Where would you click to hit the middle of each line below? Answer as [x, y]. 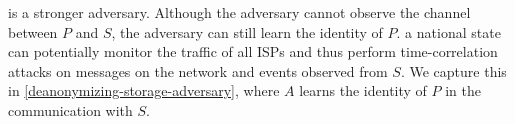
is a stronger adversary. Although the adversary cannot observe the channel [239, 12]
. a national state [448, 31]
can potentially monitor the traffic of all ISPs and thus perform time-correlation [253, 51]
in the [463, 90]
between [33, 31]
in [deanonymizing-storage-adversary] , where [144, 90]
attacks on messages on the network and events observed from [198, 70]
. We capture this [453, 70]
